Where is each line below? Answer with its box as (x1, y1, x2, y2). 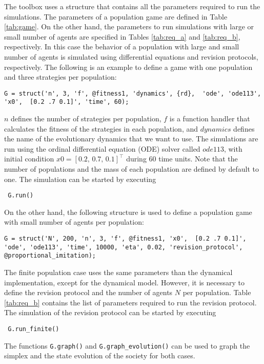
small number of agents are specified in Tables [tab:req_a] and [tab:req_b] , (4, 31, 240, 42)
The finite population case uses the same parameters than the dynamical (4, 267, 233, 278)
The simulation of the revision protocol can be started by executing (4, 307, 216, 318)
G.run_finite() (8, 325, 59, 333)
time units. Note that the (158, 153, 238, 164)
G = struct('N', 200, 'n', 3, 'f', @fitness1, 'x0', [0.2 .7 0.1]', (4, 235, 247, 243)
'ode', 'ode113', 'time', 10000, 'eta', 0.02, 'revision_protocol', (4, 243, 243, 251)
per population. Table (182, 287, 251, 298)
